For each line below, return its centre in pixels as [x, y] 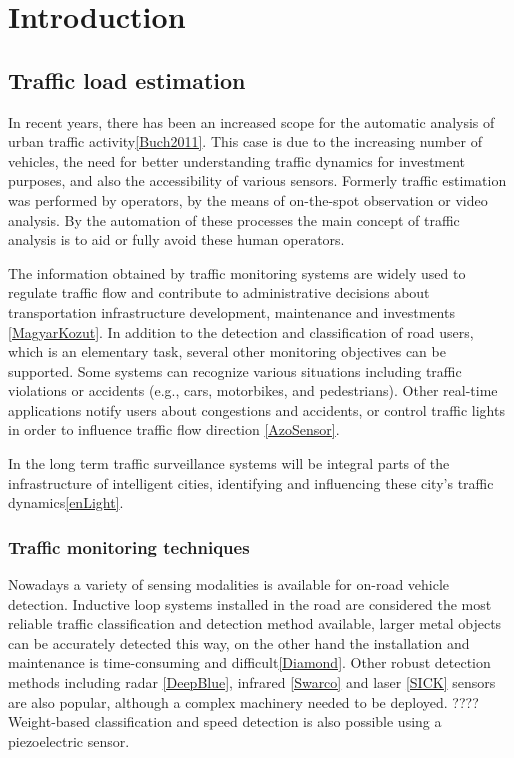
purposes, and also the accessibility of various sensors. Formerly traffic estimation [257, 180]
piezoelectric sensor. [69, 740]
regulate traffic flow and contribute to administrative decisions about [219, 292]
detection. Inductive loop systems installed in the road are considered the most [250, 603]
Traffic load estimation [127, 79]
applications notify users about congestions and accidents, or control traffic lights [256, 409]
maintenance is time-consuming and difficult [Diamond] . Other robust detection [249, 662]
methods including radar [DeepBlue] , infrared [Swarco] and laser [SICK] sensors [252, 682]
